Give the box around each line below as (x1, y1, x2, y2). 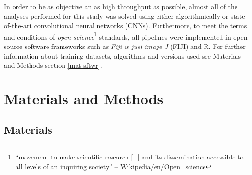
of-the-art (4, 20, 32, 31)
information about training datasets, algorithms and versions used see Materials (4, 50, 241, 61)
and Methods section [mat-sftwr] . (4, 60, 102, 70)
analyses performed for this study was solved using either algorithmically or (4, 11, 229, 21)
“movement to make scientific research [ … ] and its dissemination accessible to (15, 152, 244, 162)
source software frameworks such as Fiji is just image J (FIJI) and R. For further (4, 41, 246, 51)
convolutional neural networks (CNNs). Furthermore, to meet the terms (34, 20, 247, 31)
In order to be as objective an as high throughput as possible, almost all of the (4, 1, 238, 11)
